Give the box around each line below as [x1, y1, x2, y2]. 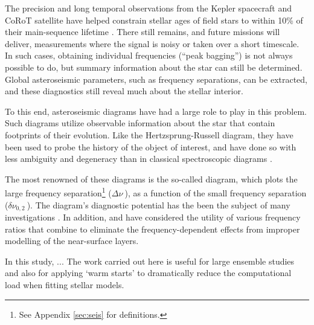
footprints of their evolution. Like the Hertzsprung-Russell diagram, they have [5, 128, 293, 141]
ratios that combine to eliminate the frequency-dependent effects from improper [5, 222, 300, 235]
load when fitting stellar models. [5, 278, 124, 291]
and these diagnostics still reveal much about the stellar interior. [5, 85, 243, 97]
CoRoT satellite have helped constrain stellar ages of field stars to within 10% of [5, 13, 303, 26]
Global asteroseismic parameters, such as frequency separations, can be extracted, [5, 72, 308, 85]
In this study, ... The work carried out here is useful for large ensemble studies [5, 254, 295, 267]
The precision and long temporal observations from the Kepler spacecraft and [5, 2, 292, 14]
